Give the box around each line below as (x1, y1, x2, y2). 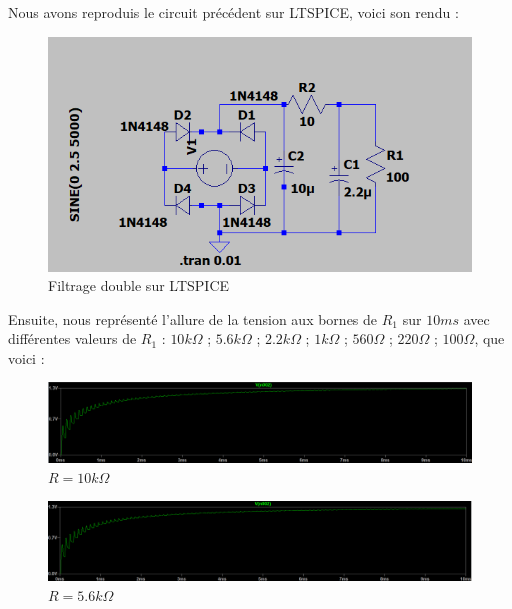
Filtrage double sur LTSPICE (48, 275, 230, 296)
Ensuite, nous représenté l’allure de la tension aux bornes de (8, 308, 378, 329)
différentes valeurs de (8, 328, 137, 349)
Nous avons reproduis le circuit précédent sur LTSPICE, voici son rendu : (8, 2, 459, 22)
